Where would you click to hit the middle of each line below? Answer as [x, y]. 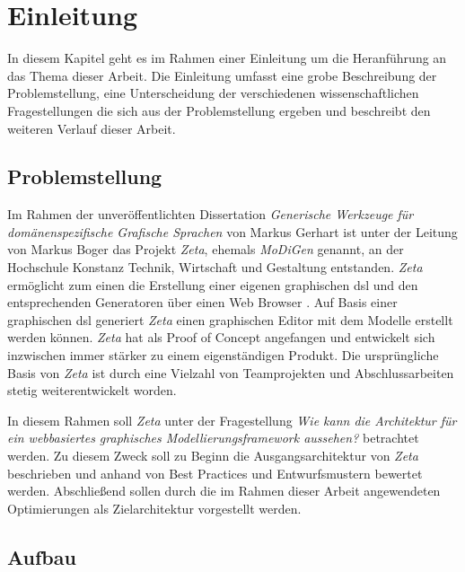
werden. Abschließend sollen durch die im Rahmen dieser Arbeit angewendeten [224, 491]
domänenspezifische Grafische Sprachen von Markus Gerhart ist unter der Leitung [232, 231]
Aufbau [42, 556]
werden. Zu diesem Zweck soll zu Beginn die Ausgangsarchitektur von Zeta [213, 456]
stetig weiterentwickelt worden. [92, 390]
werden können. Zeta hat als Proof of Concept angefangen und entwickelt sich [221, 337]
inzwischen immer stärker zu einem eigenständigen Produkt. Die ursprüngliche [223, 355]
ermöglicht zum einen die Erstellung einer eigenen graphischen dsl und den [213, 284]
